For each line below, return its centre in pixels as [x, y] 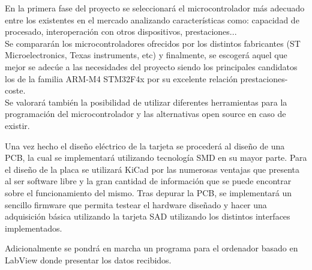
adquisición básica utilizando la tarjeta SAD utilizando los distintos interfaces [148, 216]
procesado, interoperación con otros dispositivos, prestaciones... [121, 31]
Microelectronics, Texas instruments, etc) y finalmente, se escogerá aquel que [146, 55]
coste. [15, 90]
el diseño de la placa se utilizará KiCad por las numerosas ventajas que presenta [152, 169]
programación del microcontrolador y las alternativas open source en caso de [145, 114]
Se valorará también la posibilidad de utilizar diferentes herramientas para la [146, 102]
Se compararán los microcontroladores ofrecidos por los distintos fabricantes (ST [153, 43]
